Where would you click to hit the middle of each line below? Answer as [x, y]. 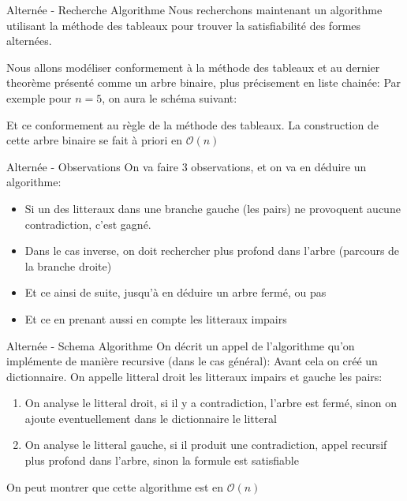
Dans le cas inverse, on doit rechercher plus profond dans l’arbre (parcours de [212, 250]
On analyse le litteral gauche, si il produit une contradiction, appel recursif [206, 445]
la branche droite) [68, 265]
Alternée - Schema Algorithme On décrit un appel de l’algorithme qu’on [181, 345]
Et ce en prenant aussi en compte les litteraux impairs [156, 318]
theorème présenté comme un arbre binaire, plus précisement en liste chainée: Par [204, 82]
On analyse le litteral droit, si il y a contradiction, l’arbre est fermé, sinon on [211, 403]
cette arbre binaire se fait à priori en [95, 140]
